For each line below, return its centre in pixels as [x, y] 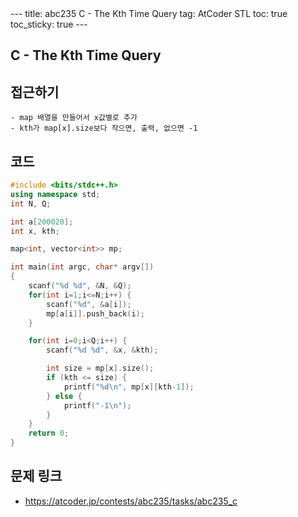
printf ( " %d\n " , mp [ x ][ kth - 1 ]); [129, 387]
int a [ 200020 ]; [42, 222]
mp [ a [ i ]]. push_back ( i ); [95, 313]
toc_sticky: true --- [49, 24]
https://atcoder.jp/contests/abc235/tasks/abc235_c [131, 501]
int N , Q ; [31, 203]
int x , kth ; [35, 231]
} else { [64, 396]
